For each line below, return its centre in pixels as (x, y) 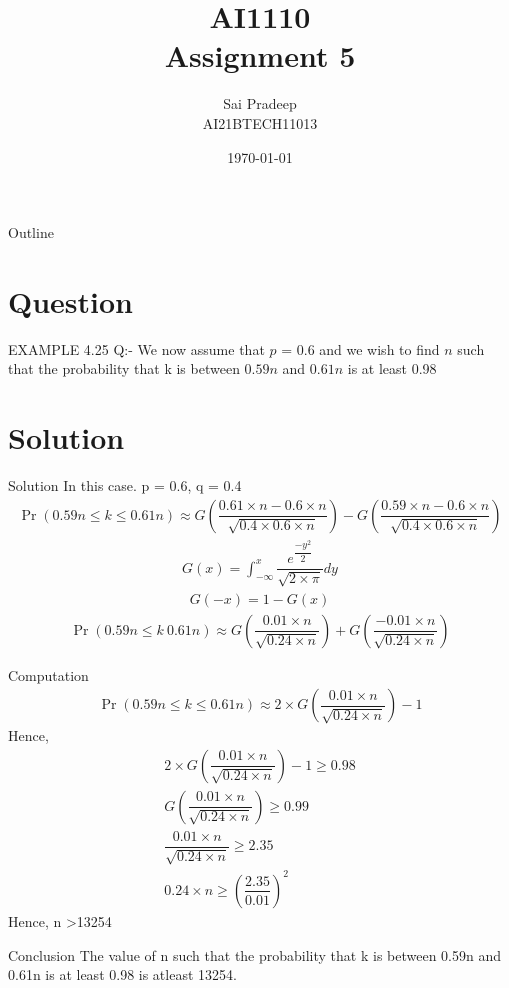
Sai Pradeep (260, 103)
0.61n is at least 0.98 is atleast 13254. (122, 974)
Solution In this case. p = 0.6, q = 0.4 (125, 485)
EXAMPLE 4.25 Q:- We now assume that (136, 348)
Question (70, 300)
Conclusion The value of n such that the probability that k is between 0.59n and (255, 954)
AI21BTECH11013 (260, 122)
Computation (48, 674)
